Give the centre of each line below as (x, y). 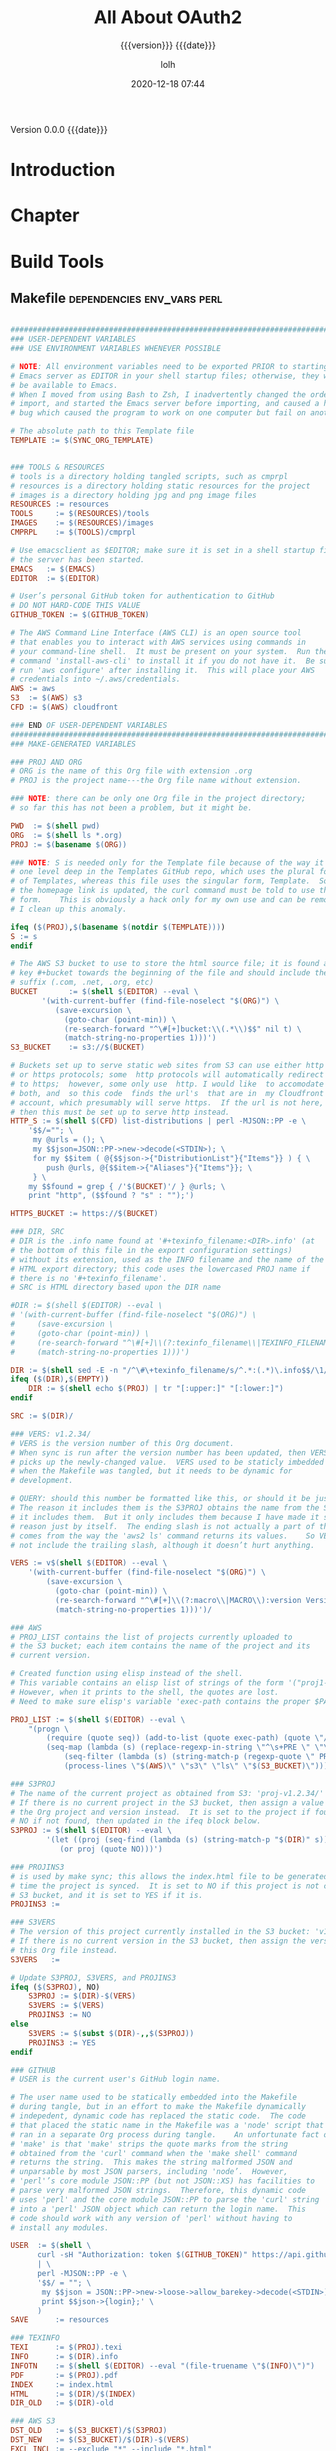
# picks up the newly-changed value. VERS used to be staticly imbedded (167, 1462)
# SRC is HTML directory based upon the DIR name (116, 1287)
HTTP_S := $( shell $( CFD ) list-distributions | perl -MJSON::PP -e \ (158, 1121)
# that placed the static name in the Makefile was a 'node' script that (167, 2125)
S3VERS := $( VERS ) (66, 2006)
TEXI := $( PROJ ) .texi (66, 2347)
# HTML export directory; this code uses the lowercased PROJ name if (160, 1269)
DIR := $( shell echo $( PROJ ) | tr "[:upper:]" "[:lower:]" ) (156, 1389)
